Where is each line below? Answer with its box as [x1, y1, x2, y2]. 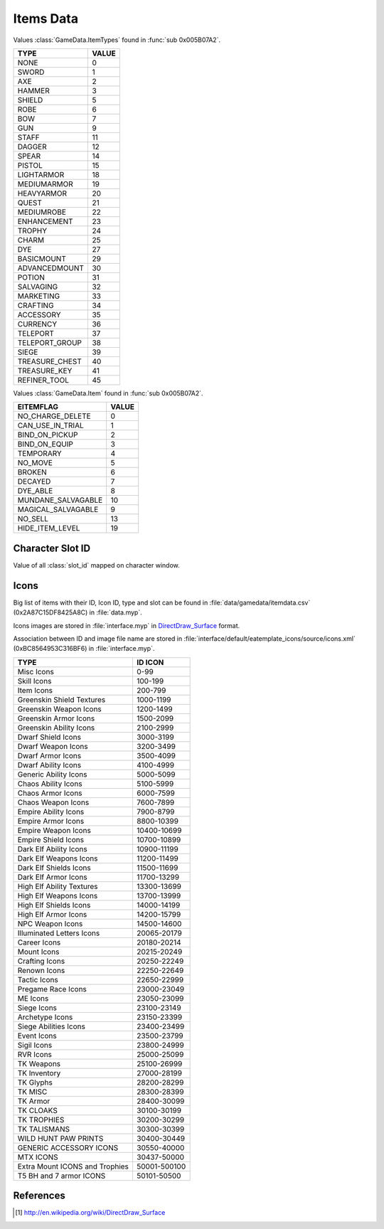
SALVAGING [17, 282, 58, 292]
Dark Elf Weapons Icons [17, 853, 98, 863]
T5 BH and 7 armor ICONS [17, 1171, 106, 1181]
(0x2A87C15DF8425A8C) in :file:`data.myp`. [13, 608, 142, 617]
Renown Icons [17, 965, 65, 975]
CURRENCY [17, 319, 58, 329]
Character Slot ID [13, 542, 91, 554]
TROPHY [17, 225, 48, 235]
